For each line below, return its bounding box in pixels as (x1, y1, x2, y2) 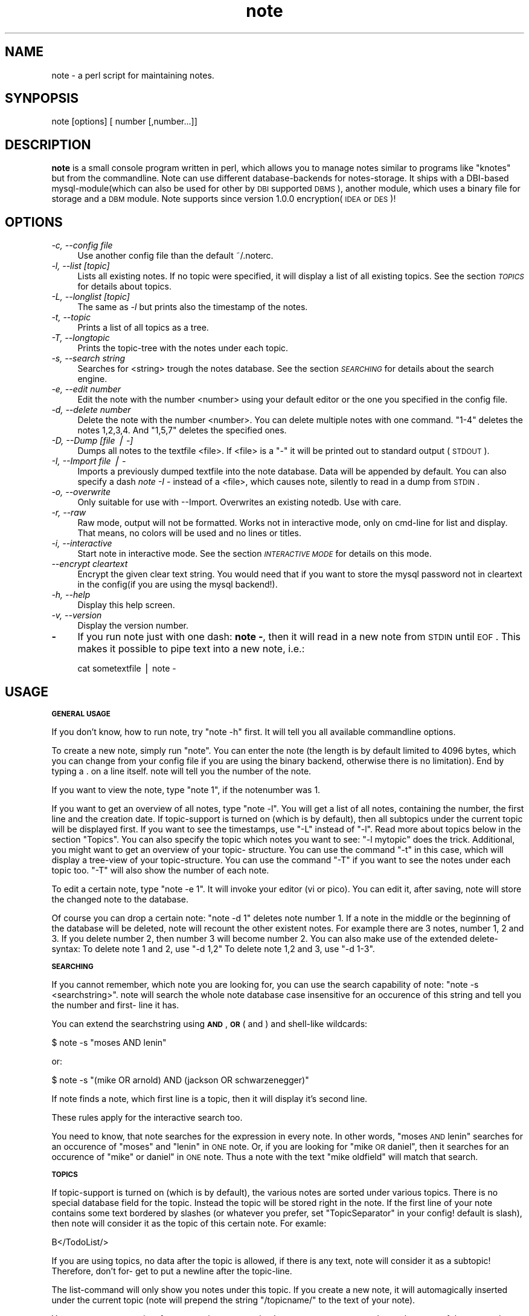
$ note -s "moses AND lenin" (51, 1037, 167, 1048)
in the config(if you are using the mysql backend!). (77, 579, 278, 590)
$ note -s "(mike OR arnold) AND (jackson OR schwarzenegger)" (51, 1074, 309, 1085)
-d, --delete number (51, 404, 131, 415)
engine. (77, 374, 107, 384)
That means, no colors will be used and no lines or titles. (77, 528, 302, 539)
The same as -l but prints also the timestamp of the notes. (77, 302, 308, 313)
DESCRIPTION (5, 137, 91, 152)
